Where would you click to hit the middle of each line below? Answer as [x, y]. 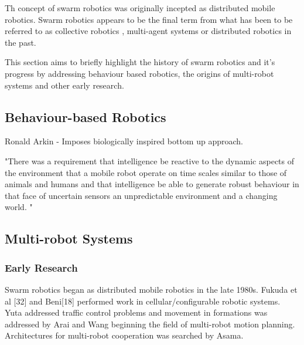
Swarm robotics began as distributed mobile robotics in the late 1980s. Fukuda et [151, 289]
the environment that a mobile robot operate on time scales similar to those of [146, 172]
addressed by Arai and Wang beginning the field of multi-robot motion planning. [150, 324]
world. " [19, 207]
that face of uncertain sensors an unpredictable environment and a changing [141, 195]
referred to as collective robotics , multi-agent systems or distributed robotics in [148, 31]
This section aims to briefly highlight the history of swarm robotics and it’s [140, 62]
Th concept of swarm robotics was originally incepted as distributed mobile [140, 8]
